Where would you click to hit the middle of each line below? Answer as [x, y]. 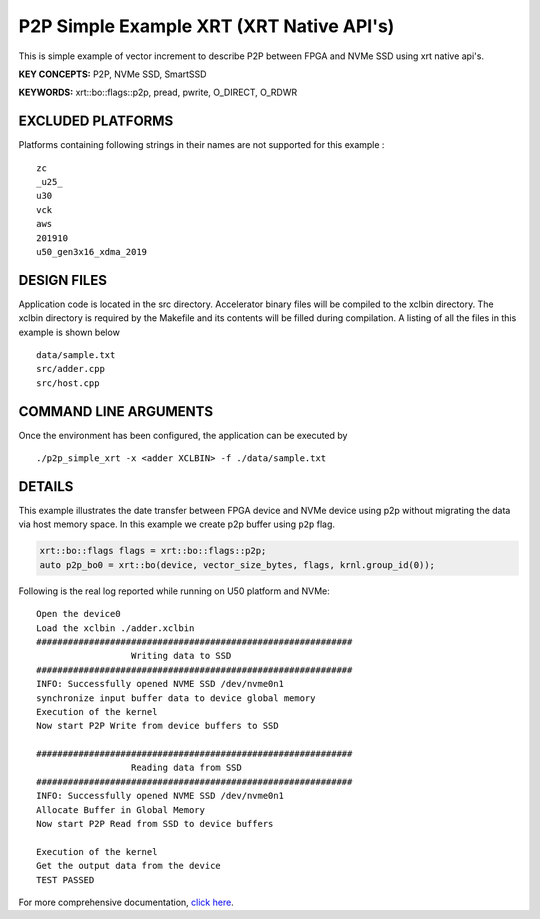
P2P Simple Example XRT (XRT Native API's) [206, 26]
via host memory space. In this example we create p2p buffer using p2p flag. [176, 524]
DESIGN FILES [62, 280]
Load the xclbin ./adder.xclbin [115, 628]
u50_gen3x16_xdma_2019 [92, 251]
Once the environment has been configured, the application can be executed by [183, 435]
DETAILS [46, 486]
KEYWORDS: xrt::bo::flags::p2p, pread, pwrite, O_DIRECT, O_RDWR [158, 92]
